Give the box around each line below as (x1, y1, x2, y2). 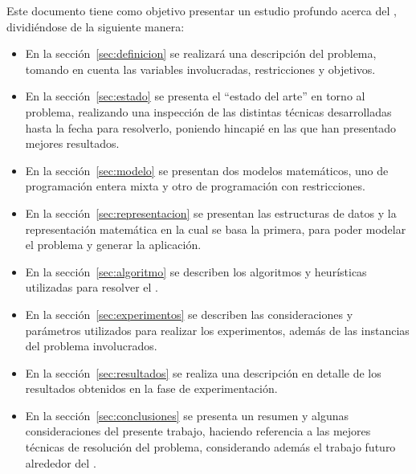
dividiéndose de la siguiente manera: (6, 18, 185, 35)
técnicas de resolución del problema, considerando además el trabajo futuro (25, 439, 396, 456)
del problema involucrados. (25, 337, 157, 354)
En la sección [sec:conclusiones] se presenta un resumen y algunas (25, 407, 349, 423)
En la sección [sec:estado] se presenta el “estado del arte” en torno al (25, 88, 365, 104)
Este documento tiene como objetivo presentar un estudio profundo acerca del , (6, 2, 397, 18)
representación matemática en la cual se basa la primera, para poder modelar (25, 220, 406, 237)
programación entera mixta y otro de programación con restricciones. (25, 178, 365, 194)
